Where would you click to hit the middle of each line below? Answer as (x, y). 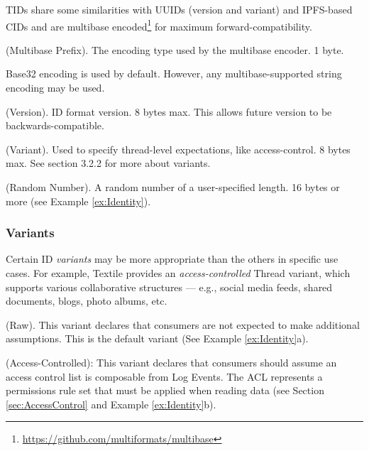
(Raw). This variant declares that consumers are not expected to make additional (183, 324)
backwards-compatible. (55, 125)
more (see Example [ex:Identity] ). (78, 201)
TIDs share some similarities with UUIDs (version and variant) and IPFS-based (179, 9)
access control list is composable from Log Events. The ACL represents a (164, 376)
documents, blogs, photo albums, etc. (87, 301)
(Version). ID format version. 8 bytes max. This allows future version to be (169, 111)
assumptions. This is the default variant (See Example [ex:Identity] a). (157, 338)
